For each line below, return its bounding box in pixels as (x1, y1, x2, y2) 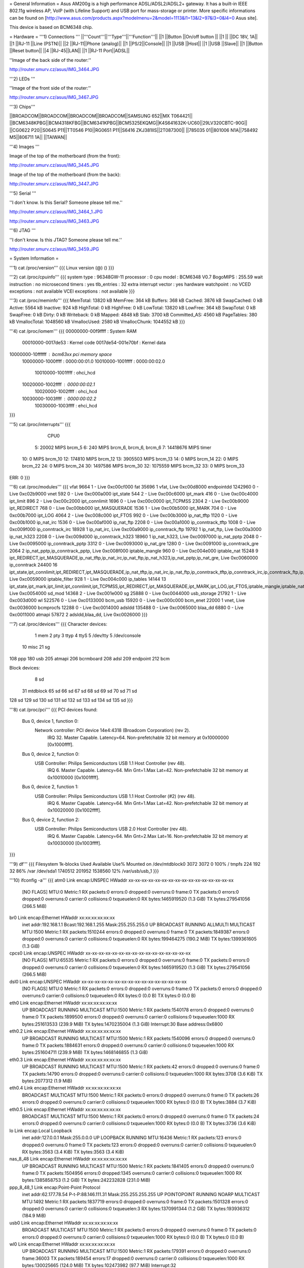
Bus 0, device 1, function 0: (22, 718, 79, 724)
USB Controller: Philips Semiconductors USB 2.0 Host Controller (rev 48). (34, 826, 188, 832)
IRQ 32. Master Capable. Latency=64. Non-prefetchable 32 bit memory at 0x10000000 (47, 734, 229, 741)
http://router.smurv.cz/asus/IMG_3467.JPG (9, 94, 99, 100)
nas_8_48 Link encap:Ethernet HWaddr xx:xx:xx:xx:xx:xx (9, 1156, 127, 1162)
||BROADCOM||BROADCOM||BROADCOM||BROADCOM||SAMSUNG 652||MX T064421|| (9, 113, 193, 119)
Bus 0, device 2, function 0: (22, 751, 80, 757)
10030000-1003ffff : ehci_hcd (34, 402, 97, 408)
